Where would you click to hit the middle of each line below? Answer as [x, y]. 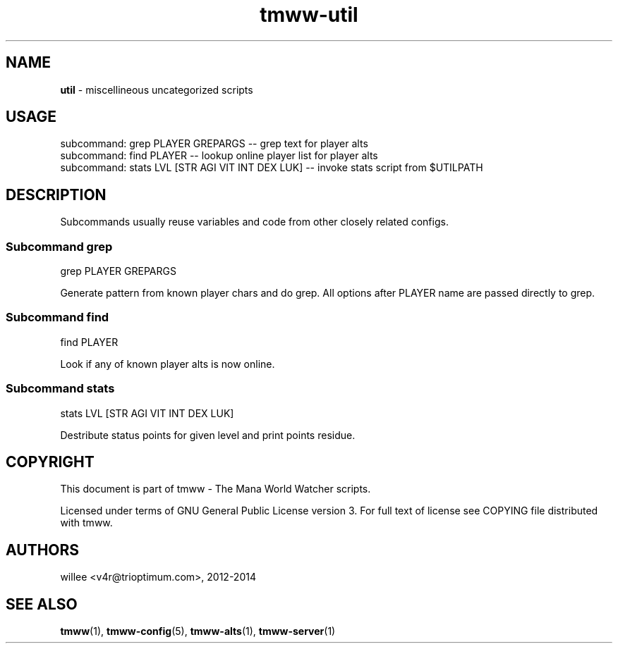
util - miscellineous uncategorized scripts [157, 89]
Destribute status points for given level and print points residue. [208, 435]
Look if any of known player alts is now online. [168, 364]
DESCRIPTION [56, 194]
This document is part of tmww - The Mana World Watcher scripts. [216, 489]
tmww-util [309, 15]
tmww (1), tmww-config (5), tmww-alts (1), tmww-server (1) [198, 631]
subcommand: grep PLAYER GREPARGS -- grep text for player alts [214, 144]
